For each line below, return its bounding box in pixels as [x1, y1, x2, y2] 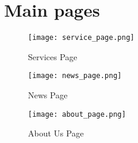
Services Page [28, 50, 77, 63]
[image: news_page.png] [28, 71, 122, 80]
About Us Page [28, 127, 84, 139]
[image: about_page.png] [28, 110, 126, 119]
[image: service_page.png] [28, 33, 134, 42]
